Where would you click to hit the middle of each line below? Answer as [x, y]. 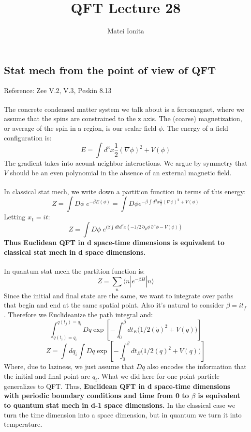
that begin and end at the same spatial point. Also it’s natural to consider [114, 305]
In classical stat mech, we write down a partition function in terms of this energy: [125, 191]
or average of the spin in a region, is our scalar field [80, 128]
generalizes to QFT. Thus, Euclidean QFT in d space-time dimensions [117, 386]
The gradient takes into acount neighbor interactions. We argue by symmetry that [126, 163]
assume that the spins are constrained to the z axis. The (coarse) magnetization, [123, 118]
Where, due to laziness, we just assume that [69, 366]
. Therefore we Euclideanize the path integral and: [78, 315]
